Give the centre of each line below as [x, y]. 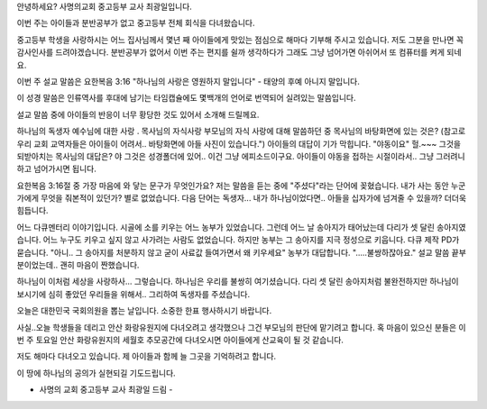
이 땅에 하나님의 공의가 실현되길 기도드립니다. [96, 373]
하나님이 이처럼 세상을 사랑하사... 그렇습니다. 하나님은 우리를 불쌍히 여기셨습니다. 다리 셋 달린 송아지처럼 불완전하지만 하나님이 [238, 282]
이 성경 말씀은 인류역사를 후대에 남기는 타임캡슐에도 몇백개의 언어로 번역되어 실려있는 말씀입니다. [186, 98]
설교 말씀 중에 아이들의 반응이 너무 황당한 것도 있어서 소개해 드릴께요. [138, 114]
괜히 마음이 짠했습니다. [100, 265]
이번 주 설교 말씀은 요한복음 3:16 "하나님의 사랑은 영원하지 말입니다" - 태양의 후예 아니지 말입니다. [188, 81]
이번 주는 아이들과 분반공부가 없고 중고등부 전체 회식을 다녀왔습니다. [136, 23]
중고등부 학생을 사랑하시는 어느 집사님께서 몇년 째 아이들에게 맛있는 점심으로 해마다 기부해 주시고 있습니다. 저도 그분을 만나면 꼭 [240, 40]
